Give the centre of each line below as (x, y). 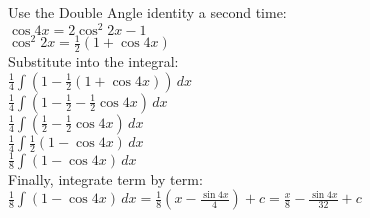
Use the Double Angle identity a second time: (147, 12)
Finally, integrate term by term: (105, 178)
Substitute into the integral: (93, 61)
